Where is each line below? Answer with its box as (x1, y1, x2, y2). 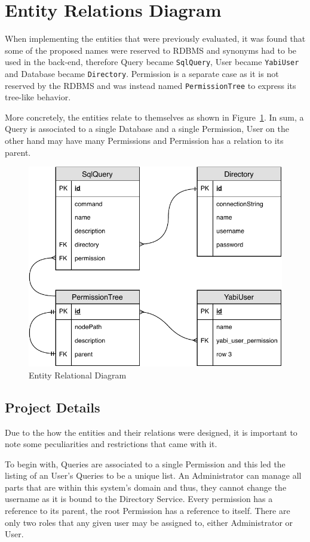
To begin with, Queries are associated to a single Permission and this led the (5, 457, 286, 470)
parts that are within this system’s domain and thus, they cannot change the (5, 481, 287, 493)
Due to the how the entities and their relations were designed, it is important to (5, 426, 297, 438)
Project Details (5, 398, 100, 416)
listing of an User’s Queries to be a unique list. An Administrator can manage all (5, 469, 302, 482)
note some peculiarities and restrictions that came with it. (5, 438, 217, 450)
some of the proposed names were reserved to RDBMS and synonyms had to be (5, 44, 297, 56)
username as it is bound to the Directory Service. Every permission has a (5, 492, 273, 505)
